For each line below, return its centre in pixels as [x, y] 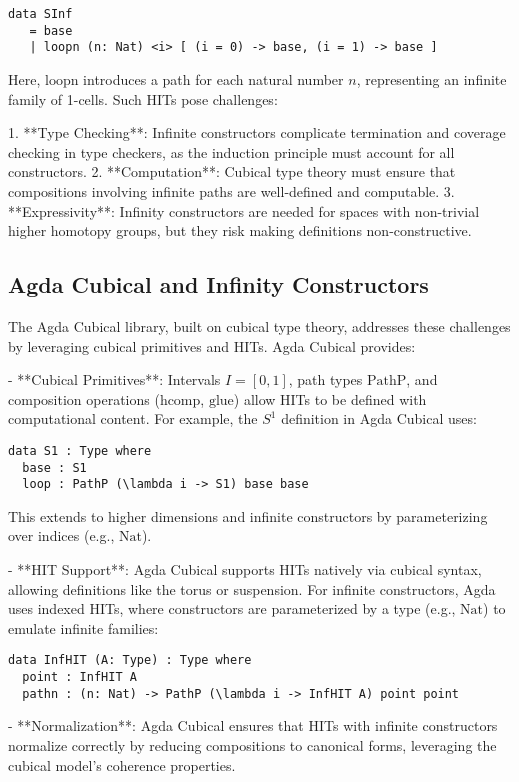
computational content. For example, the [133, 418]
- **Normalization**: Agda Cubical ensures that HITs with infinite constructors [253, 725]
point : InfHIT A [79, 677]
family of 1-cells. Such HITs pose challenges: [143, 98]
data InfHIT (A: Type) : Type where [130, 660]
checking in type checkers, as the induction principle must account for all [231, 151]
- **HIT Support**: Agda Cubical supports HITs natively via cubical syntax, [245, 569]
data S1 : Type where [80, 450]
